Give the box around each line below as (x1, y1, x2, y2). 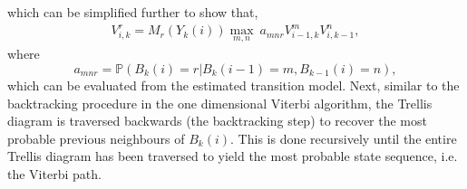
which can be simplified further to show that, (7, 3, 258, 21)
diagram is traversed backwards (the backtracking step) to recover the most (7, 111, 427, 130)
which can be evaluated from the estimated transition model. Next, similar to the (7, 75, 460, 94)
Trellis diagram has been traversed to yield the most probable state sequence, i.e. (7, 146, 458, 165)
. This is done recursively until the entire (230, 128, 457, 147)
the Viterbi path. (7, 164, 102, 183)
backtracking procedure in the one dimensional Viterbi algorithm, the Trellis (7, 93, 433, 112)
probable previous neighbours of (7, 128, 185, 147)
